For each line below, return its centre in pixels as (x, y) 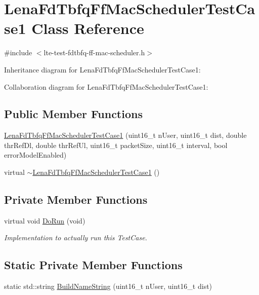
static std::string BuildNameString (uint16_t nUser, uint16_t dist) (108, 286)
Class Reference (88, 28)
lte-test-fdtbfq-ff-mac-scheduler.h (94, 52)
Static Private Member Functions (93, 265)
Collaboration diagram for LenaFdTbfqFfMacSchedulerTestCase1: (106, 86)
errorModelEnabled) (35, 155)
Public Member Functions (73, 114)
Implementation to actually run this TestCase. (76, 237)
